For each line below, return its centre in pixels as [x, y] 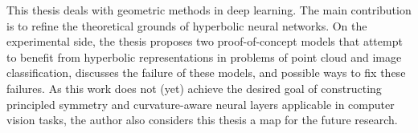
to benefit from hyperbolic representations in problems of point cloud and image [204, 56]
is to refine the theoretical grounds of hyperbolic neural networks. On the [187, 25]
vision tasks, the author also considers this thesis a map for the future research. [202, 120]
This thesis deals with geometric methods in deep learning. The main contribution [209, 10]
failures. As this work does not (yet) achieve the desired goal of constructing [194, 88]
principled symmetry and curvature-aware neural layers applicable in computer [201, 104]
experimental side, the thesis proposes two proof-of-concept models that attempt [205, 41]
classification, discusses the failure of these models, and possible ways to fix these [206, 73]
